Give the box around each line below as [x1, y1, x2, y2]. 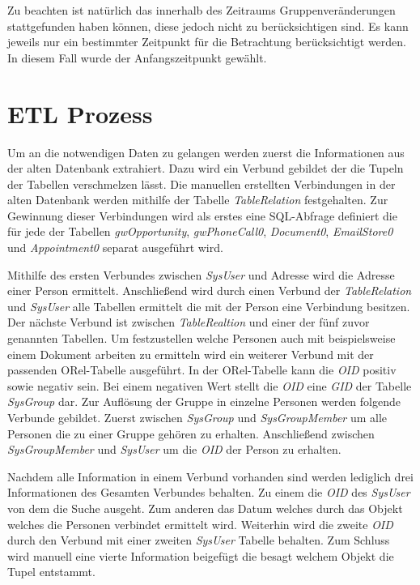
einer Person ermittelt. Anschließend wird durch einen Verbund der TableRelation [7, 282, 412, 299]
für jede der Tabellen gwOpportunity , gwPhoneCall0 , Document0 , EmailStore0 [7, 223, 393, 240]
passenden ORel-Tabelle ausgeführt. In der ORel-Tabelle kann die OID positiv [7, 361, 397, 378]
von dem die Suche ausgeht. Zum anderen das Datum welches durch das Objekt [7, 499, 403, 516]
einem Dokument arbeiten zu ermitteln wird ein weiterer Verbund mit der [7, 345, 374, 362]
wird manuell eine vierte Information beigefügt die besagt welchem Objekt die [7, 547, 394, 564]
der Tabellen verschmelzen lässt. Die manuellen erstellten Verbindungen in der [7, 175, 396, 192]
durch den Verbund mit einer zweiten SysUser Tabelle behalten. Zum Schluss [7, 532, 390, 549]
